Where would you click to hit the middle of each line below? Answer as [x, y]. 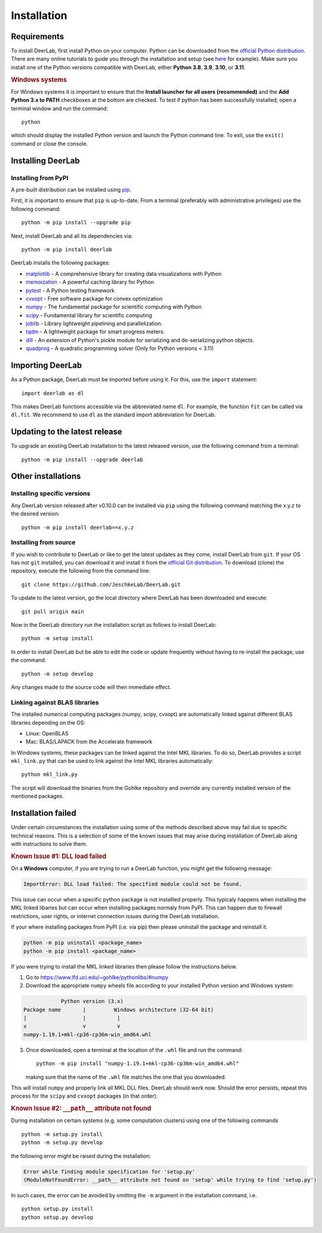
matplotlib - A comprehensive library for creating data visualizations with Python [124, 273]
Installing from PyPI [40, 178]
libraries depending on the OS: [48, 722]
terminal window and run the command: [59, 108]
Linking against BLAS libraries [55, 702]
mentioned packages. [38, 796]
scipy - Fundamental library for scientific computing [89, 315]
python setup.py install [57, 1209]
